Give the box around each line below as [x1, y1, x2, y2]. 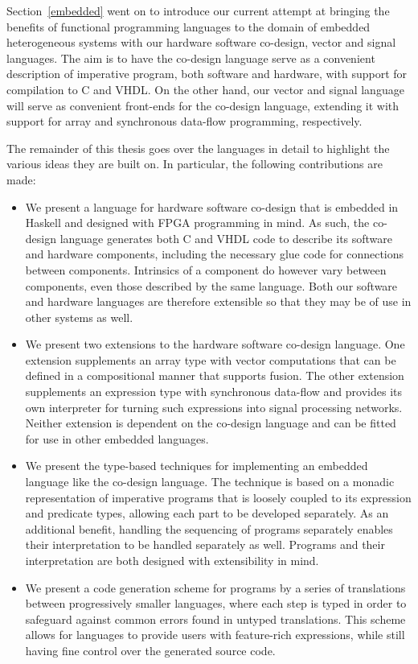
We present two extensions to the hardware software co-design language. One [25, 336, 405, 353]
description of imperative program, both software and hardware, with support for [6, 65, 408, 82]
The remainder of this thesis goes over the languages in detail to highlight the [6, 139, 390, 156]
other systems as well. [25, 308, 133, 325]
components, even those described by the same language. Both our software [25, 277, 398, 294]
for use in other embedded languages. [25, 430, 209, 447]
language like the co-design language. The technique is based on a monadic [25, 473, 395, 490]
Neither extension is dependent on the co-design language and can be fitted [25, 414, 396, 431]
